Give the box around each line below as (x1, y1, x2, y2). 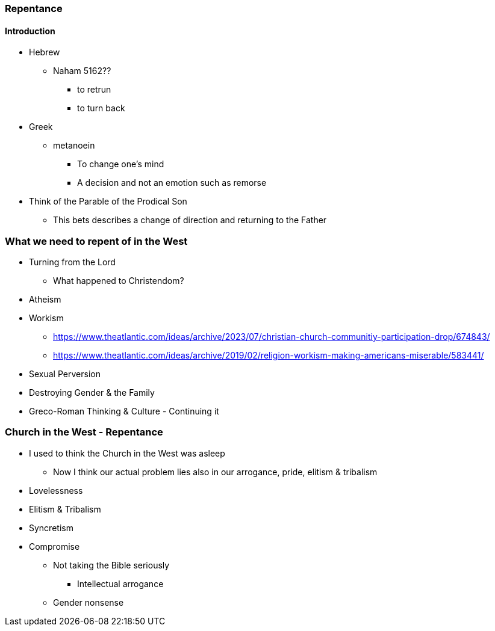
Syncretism (29, 522, 73, 533)
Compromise (29, 541, 80, 552)
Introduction (5, 25, 55, 36)
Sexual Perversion (29, 368, 101, 379)
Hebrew (29, 47, 60, 58)
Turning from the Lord (29, 256, 116, 267)
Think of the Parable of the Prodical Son (29, 196, 187, 207)
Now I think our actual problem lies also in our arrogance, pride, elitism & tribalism (53, 466, 378, 477)
